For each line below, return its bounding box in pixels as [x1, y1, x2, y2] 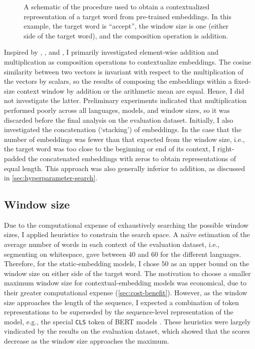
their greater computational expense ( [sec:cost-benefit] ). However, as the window [4, 287, 248, 298]
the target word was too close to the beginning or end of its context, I [4, 143, 216, 154]
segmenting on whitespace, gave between [4, 248, 126, 259]
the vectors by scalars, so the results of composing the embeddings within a [4, 76, 232, 86]
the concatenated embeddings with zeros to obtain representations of [28, 153, 236, 163]
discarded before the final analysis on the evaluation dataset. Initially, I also [4, 114, 233, 125]
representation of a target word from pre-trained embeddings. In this [24, 11, 231, 21]
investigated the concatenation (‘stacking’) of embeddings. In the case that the [4, 124, 242, 135]
